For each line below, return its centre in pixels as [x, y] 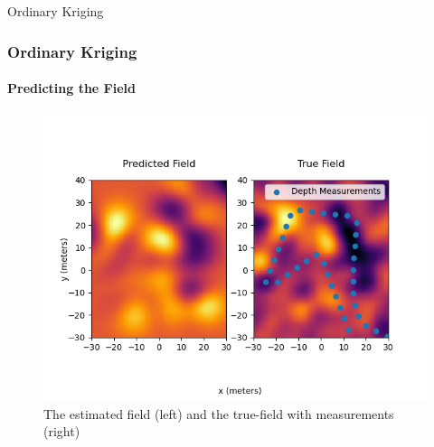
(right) [62, 431]
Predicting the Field [72, 88]
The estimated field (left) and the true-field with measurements [219, 413]
